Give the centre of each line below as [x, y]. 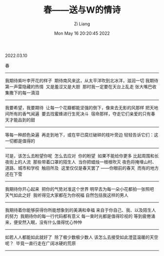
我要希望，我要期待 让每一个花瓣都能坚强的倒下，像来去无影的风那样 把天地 [82, 107]
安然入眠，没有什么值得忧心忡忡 [50, 222]
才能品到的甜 [22, 119]
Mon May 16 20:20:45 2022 [82, 33]
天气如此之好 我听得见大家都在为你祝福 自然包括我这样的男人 [67, 195]
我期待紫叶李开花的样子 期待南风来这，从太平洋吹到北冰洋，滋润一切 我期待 [82, 80]
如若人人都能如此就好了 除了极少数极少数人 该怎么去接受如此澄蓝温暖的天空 [82, 237]
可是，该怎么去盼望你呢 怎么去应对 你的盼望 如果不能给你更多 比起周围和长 [82, 156]
